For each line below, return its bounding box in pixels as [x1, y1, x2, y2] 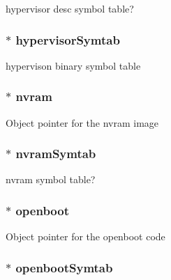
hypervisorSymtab [15, 31, 120, 48]
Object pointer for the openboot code [6, 229, 165, 244]
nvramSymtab [15, 145, 96, 162]
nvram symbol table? [6, 172, 96, 187]
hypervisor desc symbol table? [6, 1, 134, 15]
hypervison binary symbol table [6, 58, 141, 72]
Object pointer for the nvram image [6, 115, 159, 130]
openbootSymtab [15, 258, 113, 276]
